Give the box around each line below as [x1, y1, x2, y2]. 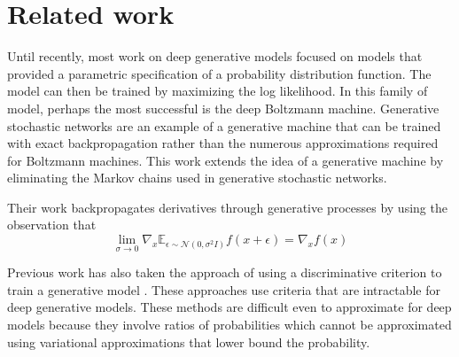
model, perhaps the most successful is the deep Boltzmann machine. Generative [7, 98, 440, 117]
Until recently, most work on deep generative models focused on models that [7, 47, 423, 66]
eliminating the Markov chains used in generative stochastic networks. [7, 168, 387, 187]
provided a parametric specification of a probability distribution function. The [7, 64, 432, 82]
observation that [7, 215, 97, 234]
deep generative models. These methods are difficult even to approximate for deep [7, 298, 452, 316]
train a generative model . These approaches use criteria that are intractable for [7, 280, 440, 299]
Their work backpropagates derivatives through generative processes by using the [7, 198, 447, 216]
